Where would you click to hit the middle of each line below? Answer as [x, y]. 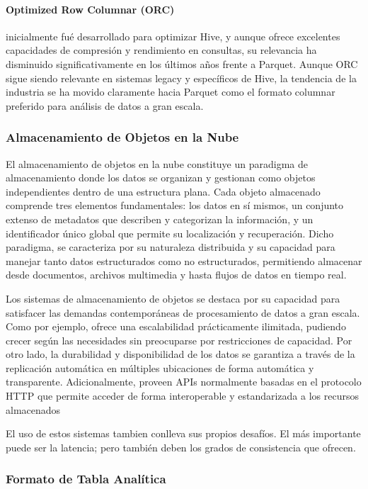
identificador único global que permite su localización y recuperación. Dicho [170, 233]
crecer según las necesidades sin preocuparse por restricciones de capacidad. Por [179, 340]
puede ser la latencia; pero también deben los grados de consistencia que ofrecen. [181, 447]
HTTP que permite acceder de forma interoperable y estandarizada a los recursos [182, 396]
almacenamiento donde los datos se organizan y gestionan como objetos [161, 178]
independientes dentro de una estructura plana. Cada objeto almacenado [163, 191]
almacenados [33, 409]
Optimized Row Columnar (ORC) [90, 9]
